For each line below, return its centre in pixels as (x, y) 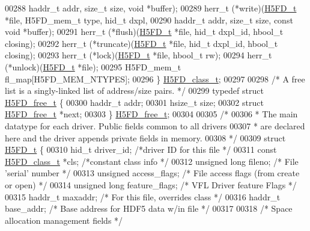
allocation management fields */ (64, 220)
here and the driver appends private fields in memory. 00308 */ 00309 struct (145, 137)
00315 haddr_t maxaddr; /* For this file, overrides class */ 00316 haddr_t (143, 196)
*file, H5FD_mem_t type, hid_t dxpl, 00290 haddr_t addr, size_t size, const (149, 20)
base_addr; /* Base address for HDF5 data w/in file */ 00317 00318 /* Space (149, 208)
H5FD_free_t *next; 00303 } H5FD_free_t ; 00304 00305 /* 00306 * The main (151, 114)
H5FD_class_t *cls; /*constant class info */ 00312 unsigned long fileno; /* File (152, 161)
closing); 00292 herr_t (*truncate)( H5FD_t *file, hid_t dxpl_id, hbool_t (141, 43)
